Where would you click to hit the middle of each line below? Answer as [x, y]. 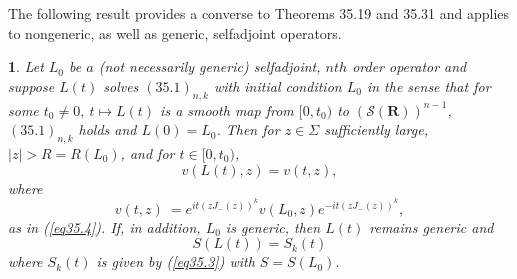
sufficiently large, [376, 129]
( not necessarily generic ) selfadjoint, [209, 66]
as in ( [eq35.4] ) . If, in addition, [104, 226]
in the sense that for [428, 85]
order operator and [409, 66]
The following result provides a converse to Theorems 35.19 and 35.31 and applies [259, 13]
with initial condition [277, 85]
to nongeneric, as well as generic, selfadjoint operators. [175, 32]
